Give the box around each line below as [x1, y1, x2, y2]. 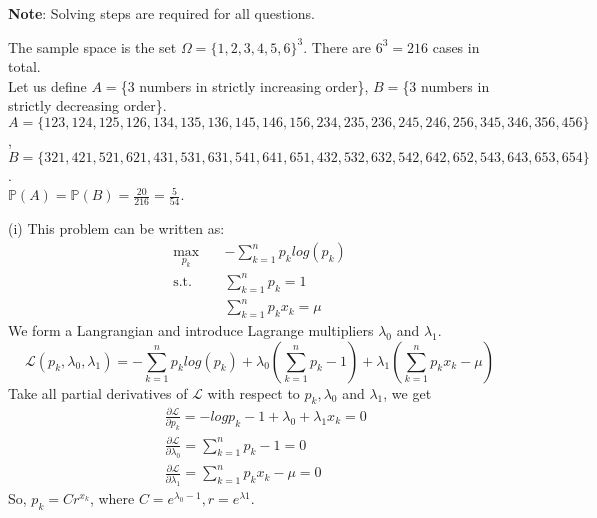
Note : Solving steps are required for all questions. [8, 3, 316, 23]
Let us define [8, 75, 87, 96]
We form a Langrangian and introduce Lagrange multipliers [8, 319, 374, 340]
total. [8, 56, 41, 77]
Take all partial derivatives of [8, 382, 188, 403]
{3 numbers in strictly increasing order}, [120, 75, 369, 96]
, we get [383, 382, 432, 403]
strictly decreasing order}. [8, 95, 167, 116]
